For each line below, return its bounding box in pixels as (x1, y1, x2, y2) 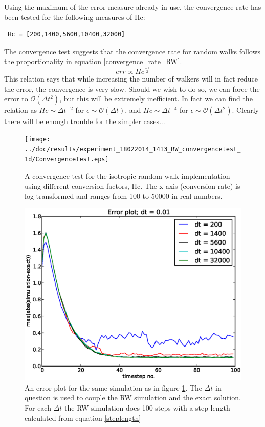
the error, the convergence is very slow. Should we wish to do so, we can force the (4, 83, 260, 94)
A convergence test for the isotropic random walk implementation (25, 170, 230, 181)
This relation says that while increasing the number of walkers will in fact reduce (4, 73, 258, 84)
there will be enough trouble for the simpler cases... (4, 116, 165, 127)
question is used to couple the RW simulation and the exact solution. (25, 392, 241, 403)
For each (25, 402, 51, 413)
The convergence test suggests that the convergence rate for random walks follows (4, 46, 261, 56)
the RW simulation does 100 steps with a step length (64, 402, 230, 413)
